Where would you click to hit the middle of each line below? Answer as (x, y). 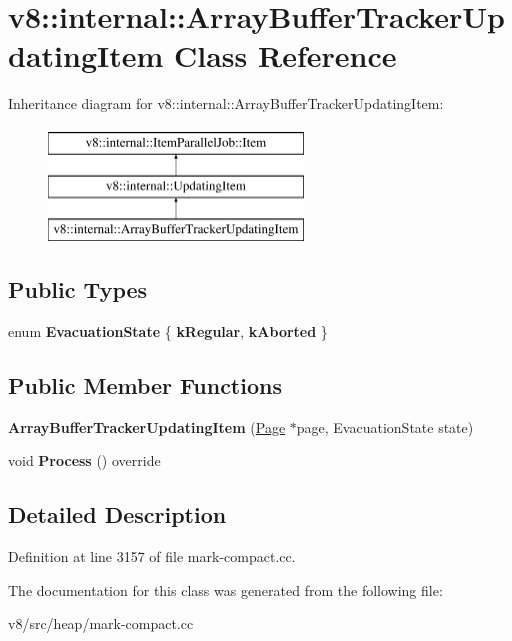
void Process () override (84, 460)
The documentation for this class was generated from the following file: (225, 589)
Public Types (78, 289)
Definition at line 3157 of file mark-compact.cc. (152, 556)
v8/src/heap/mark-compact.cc (101, 623)
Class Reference (285, 55)
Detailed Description (117, 514)
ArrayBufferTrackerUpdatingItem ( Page (147, 426)
